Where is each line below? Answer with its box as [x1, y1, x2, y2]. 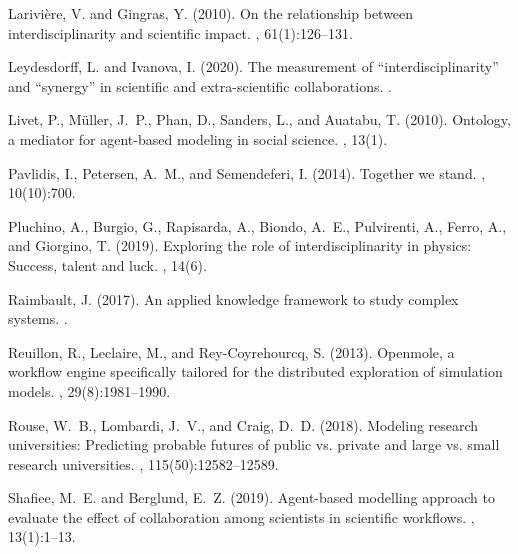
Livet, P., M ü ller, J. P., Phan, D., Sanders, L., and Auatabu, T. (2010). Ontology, [8, 109, 511, 130]
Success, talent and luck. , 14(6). [8, 254, 207, 275]
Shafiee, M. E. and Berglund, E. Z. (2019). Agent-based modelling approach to [8, 487, 495, 508]
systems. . [8, 308, 68, 329]
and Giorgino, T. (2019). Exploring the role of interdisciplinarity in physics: [8, 235, 472, 256]
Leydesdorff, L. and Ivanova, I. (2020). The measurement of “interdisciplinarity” [8, 56, 499, 77]
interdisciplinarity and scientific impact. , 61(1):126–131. [8, 22, 353, 43]
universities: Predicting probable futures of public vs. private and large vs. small [8, 434, 500, 455]
